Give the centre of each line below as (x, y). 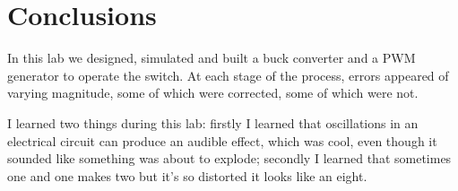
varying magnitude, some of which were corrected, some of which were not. (213, 93)
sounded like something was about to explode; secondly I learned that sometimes (229, 158)
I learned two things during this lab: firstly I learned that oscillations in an (213, 122)
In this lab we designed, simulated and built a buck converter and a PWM (212, 58)
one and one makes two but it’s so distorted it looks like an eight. (187, 175)
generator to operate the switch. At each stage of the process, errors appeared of (228, 75)
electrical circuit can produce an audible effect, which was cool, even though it (222, 140)
